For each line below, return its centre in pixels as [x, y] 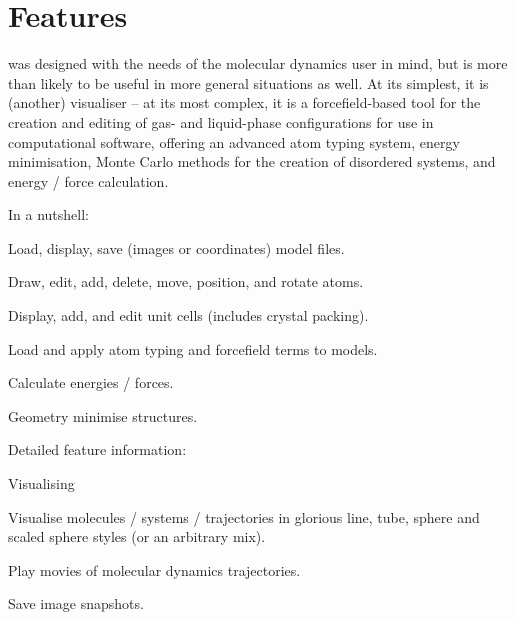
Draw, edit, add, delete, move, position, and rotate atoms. [186, 281]
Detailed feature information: [97, 449]
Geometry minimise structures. [103, 415]
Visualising [41, 483]
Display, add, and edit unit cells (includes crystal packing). [188, 315]
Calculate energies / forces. [91, 382]
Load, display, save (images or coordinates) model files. [176, 247]
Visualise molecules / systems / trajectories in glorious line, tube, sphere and [244, 516]
